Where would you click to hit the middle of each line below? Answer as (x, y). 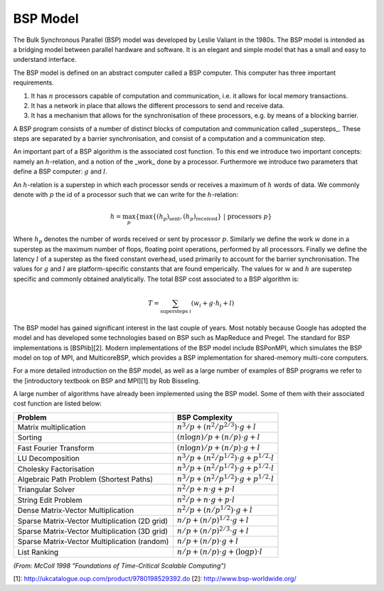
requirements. (34, 82)
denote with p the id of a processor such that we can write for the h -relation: (126, 195)
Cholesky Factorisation (56, 469)
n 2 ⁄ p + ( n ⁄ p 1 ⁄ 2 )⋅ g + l (214, 509)
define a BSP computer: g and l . (60, 171)
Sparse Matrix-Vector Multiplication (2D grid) (93, 521)
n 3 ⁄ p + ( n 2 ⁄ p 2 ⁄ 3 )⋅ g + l (216, 426)
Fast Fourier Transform (56, 448)
